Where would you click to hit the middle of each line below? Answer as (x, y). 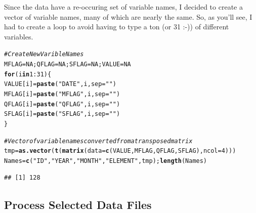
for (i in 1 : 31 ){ (28, 74)
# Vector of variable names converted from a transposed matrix (98, 141)
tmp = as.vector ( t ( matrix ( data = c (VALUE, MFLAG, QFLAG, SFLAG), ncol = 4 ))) (120, 151)
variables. (19, 36)
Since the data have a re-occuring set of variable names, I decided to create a (123, 7)
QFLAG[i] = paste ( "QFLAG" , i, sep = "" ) (62, 104)
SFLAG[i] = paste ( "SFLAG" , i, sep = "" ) (62, 114)
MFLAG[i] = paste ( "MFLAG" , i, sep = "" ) (62, 94)
